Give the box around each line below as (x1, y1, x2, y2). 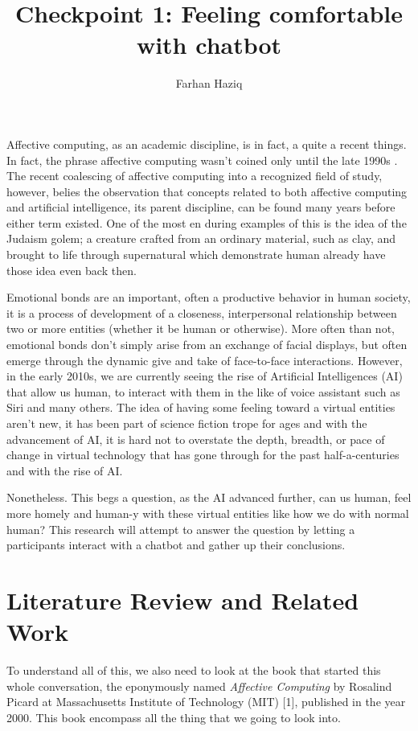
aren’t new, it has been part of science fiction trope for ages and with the (6, 415, 367, 431)
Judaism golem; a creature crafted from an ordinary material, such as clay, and (6, 230, 396, 247)
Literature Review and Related (6, 583, 359, 616)
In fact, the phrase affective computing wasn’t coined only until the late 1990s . (6, 151, 398, 168)
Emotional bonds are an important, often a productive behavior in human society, (6, 289, 411, 306)
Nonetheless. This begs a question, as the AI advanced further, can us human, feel (6, 489, 412, 506)
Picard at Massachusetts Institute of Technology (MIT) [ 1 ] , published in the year (6, 693, 406, 710)
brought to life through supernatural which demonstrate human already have (6, 246, 386, 263)
